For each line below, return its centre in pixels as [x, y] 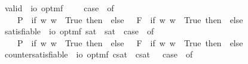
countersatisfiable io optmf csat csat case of [99, 54]
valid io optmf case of [59, 8]
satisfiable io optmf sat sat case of [79, 31]
